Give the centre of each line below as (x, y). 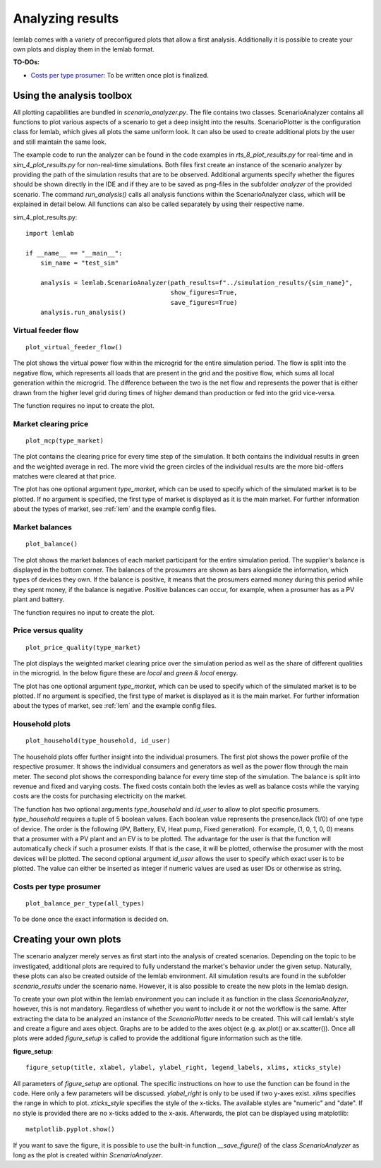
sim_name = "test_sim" (79, 263)
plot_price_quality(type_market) (83, 647)
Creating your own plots (67, 940)
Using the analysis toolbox (73, 95)
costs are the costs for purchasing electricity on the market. (100, 796)
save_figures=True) (204, 302)
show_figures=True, (204, 293)
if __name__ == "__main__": (74, 253)
